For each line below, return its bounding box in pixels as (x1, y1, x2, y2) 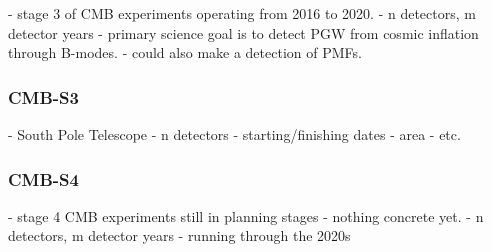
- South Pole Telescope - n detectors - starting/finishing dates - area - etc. (8, 124, 461, 144)
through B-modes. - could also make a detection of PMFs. (8, 42, 362, 63)
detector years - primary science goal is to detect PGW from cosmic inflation (8, 22, 479, 43)
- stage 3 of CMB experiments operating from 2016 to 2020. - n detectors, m (8, 3, 476, 23)
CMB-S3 (8, 84, 79, 109)
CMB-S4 (8, 166, 79, 191)
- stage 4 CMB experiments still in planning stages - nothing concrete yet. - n (8, 205, 484, 226)
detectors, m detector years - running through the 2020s (8, 225, 351, 246)
